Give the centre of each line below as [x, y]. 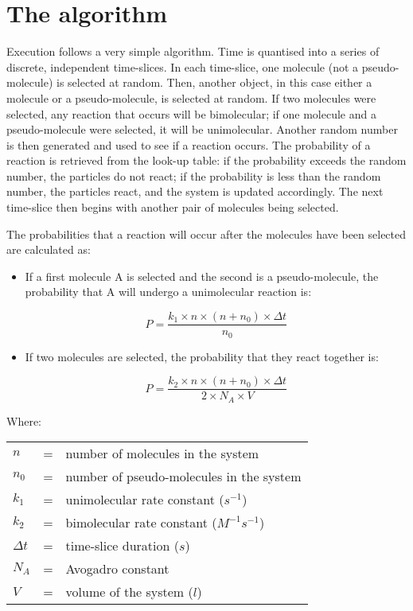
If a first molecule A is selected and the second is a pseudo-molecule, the [202, 276]
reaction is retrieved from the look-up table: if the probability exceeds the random [206, 160]
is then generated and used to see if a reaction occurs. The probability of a [189, 144]
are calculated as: [49, 249]
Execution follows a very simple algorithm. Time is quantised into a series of [193, 51]
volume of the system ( [129, 592]
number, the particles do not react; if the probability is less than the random [194, 175]
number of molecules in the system [162, 453]
